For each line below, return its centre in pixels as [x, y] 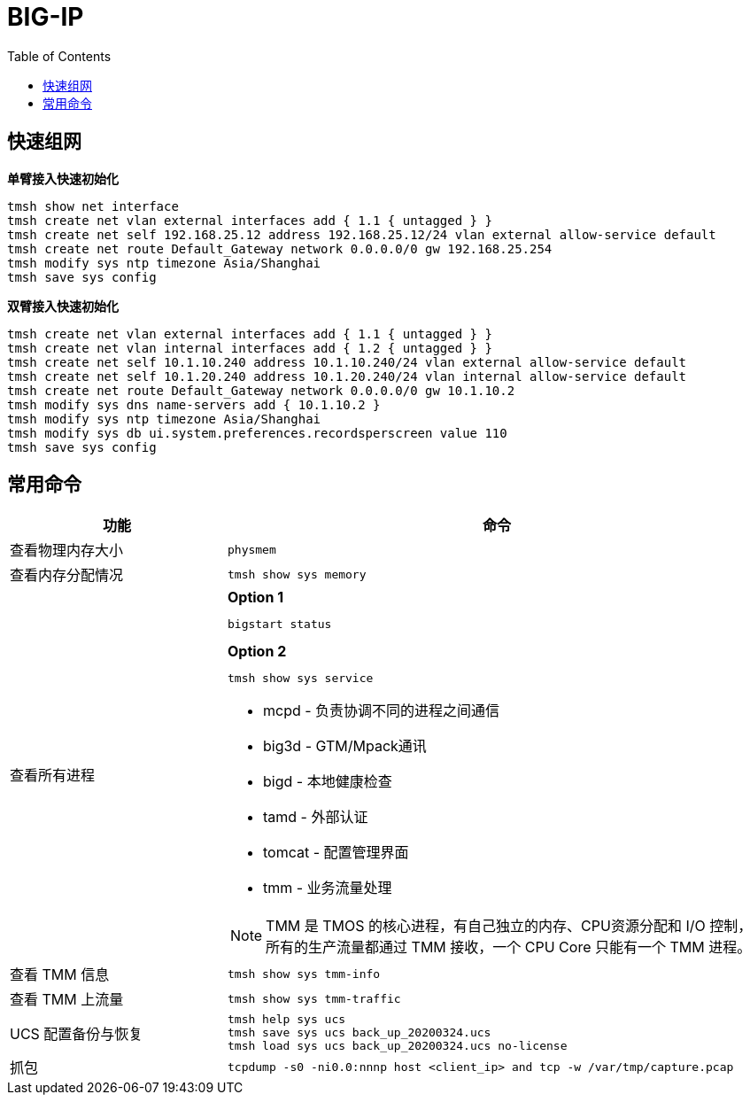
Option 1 [255, 598]
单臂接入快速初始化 [63, 178]
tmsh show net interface [93, 206]
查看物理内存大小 [67, 551]
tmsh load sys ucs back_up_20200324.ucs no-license [397, 1046]
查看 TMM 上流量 [67, 1000]
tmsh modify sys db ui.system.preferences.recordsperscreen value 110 [257, 433]
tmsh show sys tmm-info [304, 974]
